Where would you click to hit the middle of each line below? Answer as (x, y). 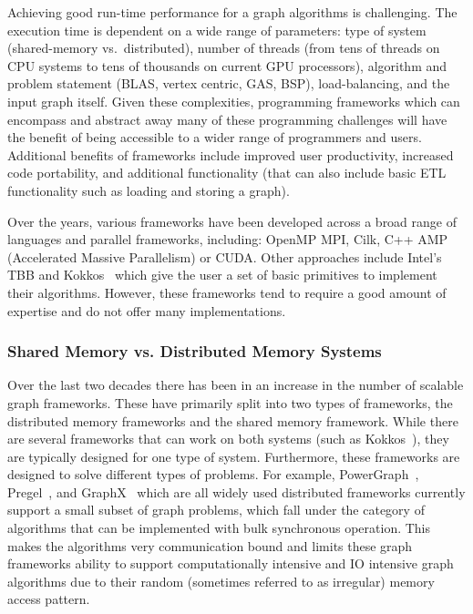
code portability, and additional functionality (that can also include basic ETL (227, 173)
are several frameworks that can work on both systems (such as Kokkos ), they (228, 439)
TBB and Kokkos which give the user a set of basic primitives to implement (222, 275)
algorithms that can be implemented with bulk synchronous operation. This (219, 528)
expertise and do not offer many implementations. (147, 310)
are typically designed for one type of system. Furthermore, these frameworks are (234, 456)
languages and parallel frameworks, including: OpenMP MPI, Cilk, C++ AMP (228, 239)
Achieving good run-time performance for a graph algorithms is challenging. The (232, 12)
